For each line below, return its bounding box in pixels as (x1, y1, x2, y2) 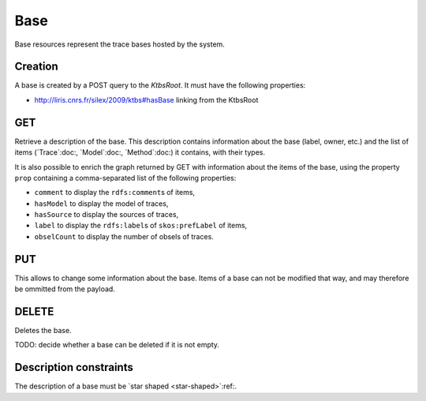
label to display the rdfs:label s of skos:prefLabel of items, (34, 221, 248, 230)
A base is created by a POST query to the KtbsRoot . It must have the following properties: (14, 81, 306, 90)
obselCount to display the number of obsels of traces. (34, 231, 215, 241)
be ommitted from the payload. (14, 284, 116, 294)
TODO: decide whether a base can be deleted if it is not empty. (14, 340, 220, 350)
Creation (14, 60, 58, 73)
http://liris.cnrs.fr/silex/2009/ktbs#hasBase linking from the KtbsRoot (34, 95, 259, 104)
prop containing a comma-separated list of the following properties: (14, 173, 237, 182)
